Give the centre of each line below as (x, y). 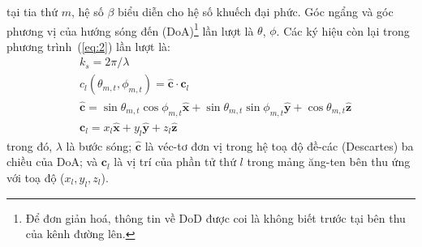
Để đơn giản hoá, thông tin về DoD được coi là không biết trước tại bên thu (215, 217)
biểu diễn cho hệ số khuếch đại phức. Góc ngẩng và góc (255, 11)
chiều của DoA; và (52, 162)
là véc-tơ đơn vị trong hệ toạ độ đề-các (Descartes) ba (279, 145)
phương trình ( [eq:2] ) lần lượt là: (88, 46)
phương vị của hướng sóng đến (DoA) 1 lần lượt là (130, 29)
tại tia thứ (32, 11)
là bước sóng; (99, 145)
